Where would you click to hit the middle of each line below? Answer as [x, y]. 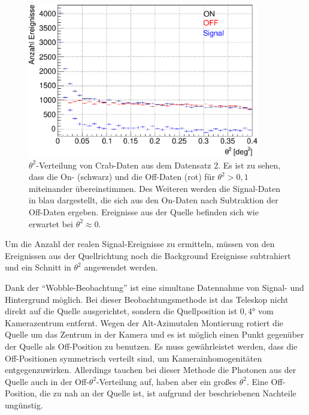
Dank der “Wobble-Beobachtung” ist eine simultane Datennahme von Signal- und [154, 287]
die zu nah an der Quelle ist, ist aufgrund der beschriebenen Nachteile [168, 393]
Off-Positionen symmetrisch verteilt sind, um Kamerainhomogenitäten [134, 358]
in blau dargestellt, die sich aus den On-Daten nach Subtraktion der [154, 200]
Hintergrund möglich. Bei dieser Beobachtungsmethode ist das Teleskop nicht [147, 299]
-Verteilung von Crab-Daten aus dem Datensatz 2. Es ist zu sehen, [158, 165]
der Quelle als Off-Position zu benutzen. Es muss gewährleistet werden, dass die [151, 346]
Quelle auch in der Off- [47, 381]
